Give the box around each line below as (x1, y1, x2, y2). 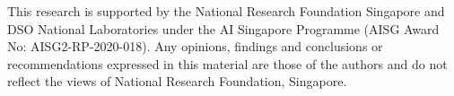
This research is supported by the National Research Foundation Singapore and (7, 2, 445, 20)
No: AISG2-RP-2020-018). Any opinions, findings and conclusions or (7, 37, 383, 56)
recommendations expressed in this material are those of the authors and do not (7, 54, 448, 73)
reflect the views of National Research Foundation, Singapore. (7, 72, 347, 91)
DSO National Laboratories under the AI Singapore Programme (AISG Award (7, 19, 440, 38)
